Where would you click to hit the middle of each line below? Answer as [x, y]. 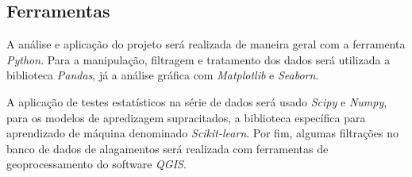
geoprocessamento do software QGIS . [96, 164]
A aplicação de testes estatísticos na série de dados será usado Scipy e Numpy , [197, 101]
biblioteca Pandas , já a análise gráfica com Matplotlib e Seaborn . [163, 75]
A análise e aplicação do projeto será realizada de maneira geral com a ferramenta [206, 44]
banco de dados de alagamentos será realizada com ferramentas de [167, 148]
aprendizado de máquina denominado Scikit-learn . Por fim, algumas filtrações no [203, 133]
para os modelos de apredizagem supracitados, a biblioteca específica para [186, 117]
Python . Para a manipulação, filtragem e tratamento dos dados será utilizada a [198, 59]
